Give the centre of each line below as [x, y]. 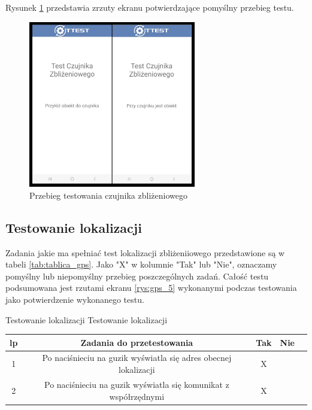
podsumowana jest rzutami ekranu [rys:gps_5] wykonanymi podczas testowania [151, 288]
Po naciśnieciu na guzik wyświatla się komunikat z [137, 384]
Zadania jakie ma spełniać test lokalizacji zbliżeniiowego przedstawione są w [145, 252]
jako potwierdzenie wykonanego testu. [75, 299]
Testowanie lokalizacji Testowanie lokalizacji [87, 319]
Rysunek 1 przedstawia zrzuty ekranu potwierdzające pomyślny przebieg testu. [150, 7]
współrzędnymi [137, 396]
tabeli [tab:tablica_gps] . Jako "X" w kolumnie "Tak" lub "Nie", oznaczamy [141, 264]
